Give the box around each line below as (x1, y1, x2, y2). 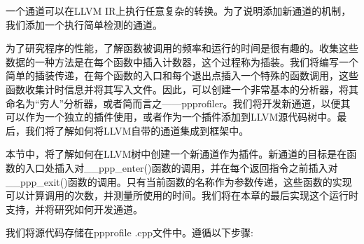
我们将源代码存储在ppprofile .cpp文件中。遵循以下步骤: (6, 225, 253, 240)
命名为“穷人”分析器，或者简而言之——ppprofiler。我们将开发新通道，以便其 (6, 95, 351, 110)
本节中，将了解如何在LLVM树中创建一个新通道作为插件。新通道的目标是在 (6, 147, 347, 161)
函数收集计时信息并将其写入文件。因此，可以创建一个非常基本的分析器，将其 (6, 81, 358, 96)
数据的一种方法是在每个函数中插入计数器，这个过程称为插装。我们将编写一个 (6, 54, 358, 69)
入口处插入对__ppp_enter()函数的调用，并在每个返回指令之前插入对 (24, 160, 338, 175)
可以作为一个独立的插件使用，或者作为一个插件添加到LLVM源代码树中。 (6, 109, 337, 124)
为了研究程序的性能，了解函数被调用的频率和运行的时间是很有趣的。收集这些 (6, 41, 358, 55)
